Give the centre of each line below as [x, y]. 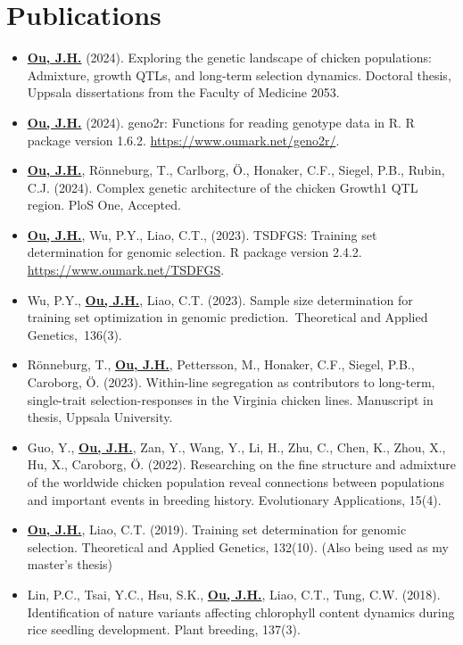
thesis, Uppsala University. [100, 417]
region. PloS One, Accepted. [104, 205]
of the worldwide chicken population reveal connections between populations [236, 482]
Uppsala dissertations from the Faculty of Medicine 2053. [183, 92]
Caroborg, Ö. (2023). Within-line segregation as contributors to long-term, [231, 382]
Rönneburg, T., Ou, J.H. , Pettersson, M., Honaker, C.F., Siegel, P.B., [221, 364]
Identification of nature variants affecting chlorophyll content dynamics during [241, 612]
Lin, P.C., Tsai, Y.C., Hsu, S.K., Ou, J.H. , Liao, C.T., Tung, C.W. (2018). [234, 594]
